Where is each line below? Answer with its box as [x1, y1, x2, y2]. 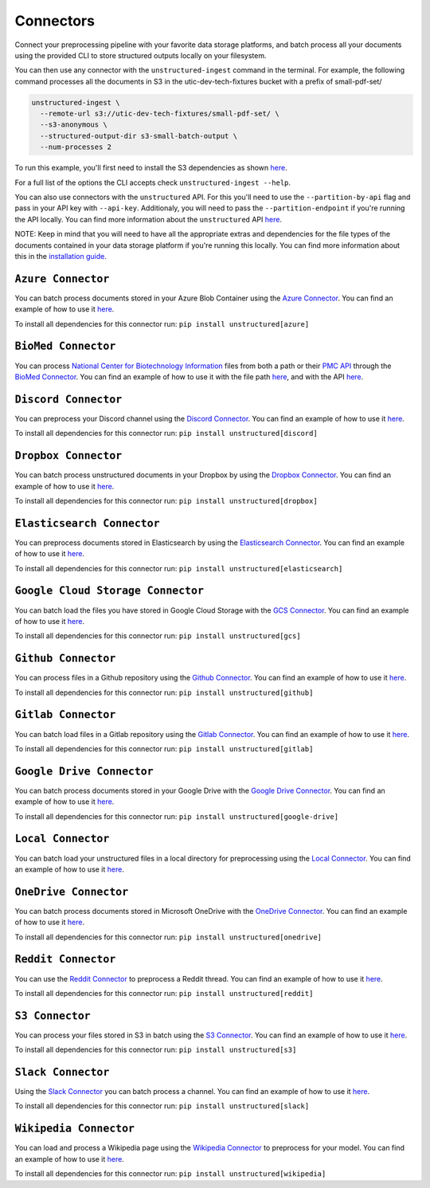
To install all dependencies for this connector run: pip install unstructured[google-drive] [14, 811, 338, 821]
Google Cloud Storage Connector [14, 584, 205, 598]
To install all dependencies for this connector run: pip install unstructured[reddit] [14, 988, 314, 998]
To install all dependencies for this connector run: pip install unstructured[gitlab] [14, 743, 314, 753]
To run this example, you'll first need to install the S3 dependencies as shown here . [14, 163, 287, 173]
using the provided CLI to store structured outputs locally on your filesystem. [14, 50, 267, 60]
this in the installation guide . [14, 251, 107, 261]
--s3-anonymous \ [40, 120, 107, 129]
